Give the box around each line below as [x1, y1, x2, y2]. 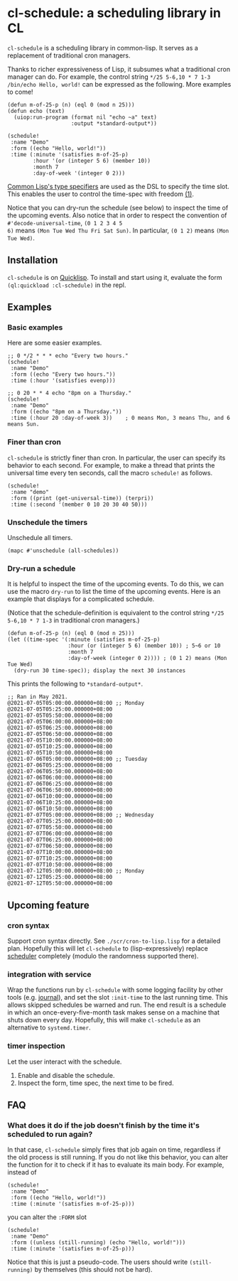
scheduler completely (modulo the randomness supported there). [7, 952, 199, 961]
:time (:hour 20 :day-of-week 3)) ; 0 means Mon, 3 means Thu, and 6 [10, 414, 231, 422]
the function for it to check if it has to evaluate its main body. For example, [7, 1160, 225, 1169]
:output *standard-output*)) [70, 119, 158, 127]
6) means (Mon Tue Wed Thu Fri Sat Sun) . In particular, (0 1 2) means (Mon [7, 226, 229, 234]
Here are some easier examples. [7, 339, 102, 347]
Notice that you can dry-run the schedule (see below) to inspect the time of [7, 203, 229, 212]
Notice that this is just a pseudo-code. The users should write [7, 1258, 188, 1266]
